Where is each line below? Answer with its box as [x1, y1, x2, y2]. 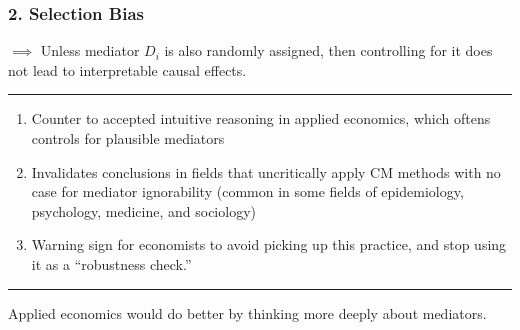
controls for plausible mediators [31, 128, 225, 148]
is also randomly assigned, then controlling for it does [164, 40, 493, 61]
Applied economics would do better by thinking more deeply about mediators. [8, 302, 487, 323]
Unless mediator [40, 40, 140, 61]
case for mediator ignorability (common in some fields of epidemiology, [31, 181, 464, 202]
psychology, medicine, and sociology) [31, 200, 256, 221]
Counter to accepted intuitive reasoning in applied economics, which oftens [31, 108, 491, 129]
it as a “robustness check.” [31, 253, 192, 274]
